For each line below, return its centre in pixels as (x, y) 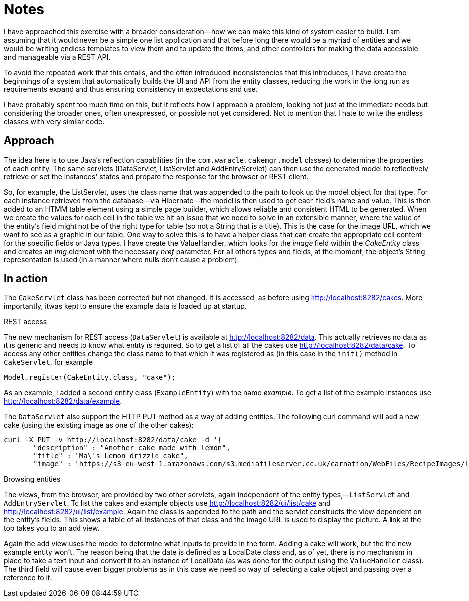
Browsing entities (32, 479)
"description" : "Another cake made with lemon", (132, 448)
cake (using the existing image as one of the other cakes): (99, 425)
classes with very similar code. (54, 121)
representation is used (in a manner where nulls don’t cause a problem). (122, 259)
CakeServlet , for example (48, 362)
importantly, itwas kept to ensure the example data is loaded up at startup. (125, 306)
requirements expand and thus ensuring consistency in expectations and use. (131, 89)
